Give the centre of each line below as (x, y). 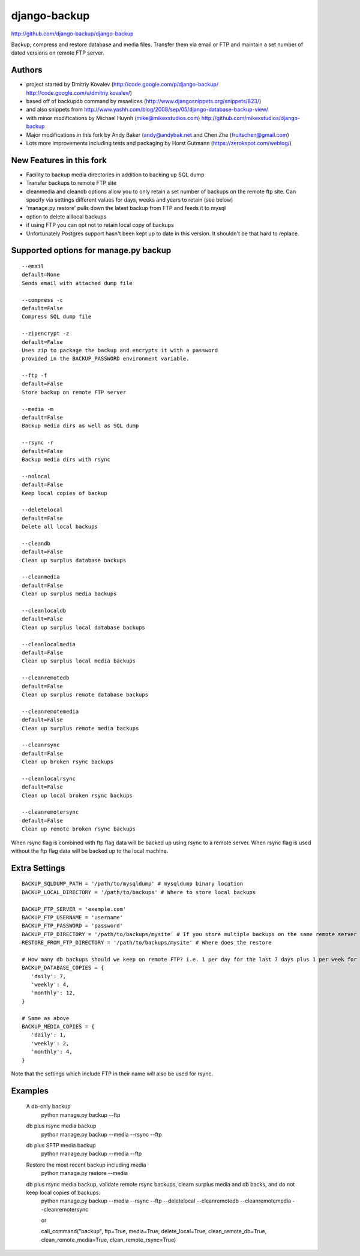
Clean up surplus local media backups (79, 661)
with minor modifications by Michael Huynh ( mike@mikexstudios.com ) (113, 118)
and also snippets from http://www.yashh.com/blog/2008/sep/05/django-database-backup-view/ (147, 110)
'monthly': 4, (52, 1052)
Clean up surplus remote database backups (85, 694)
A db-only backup (49, 1107)
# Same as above (46, 1018)
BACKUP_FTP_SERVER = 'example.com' (74, 909)
